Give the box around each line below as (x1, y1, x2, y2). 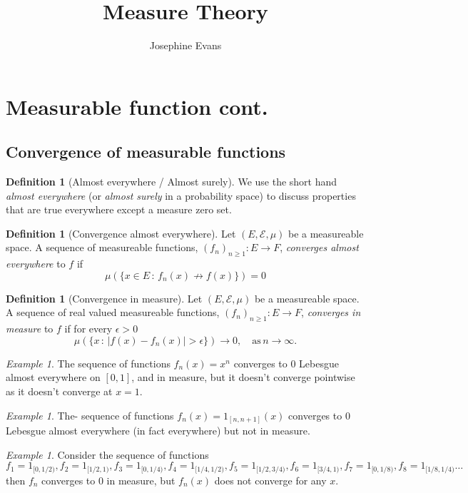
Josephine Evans (149, 38, 222, 53)
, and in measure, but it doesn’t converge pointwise (131, 370, 355, 385)
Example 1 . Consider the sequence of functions (6, 447, 209, 462)
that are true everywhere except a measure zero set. (6, 202, 232, 217)
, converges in (301, 305, 361, 320)
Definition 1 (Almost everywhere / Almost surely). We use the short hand (6, 174, 337, 189)
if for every (64, 321, 113, 336)
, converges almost (280, 240, 359, 255)
